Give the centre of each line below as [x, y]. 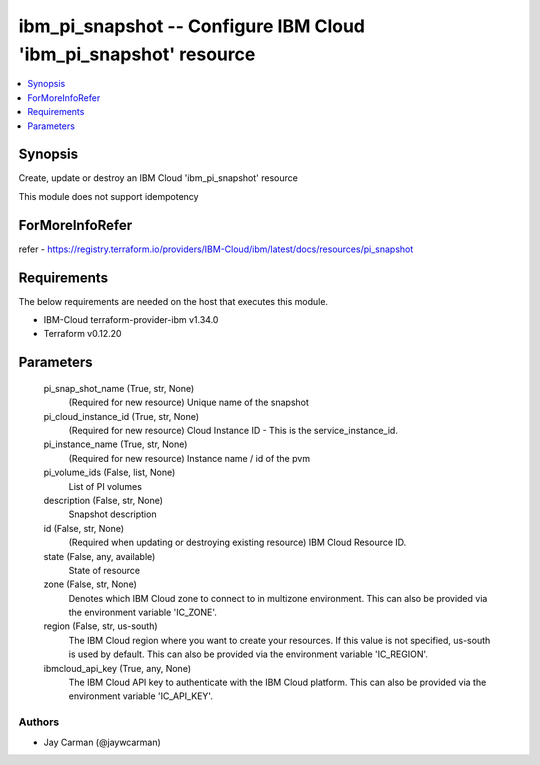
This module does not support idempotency [108, 196]
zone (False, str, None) [90, 584]
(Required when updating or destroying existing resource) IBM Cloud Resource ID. [237, 542]
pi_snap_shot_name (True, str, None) [119, 388]
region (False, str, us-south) [101, 626]
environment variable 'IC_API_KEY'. [141, 696]
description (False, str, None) [103, 500]
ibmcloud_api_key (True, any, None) [117, 668]
